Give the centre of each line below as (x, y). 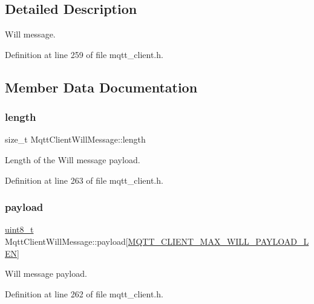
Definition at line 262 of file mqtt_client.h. (84, 293)
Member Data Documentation (101, 87)
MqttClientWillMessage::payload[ (67, 241)
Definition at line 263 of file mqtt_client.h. (84, 180)
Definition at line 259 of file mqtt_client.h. (84, 54)
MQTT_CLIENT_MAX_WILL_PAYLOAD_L (218, 241)
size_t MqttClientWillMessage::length (75, 139)
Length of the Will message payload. (73, 159)
